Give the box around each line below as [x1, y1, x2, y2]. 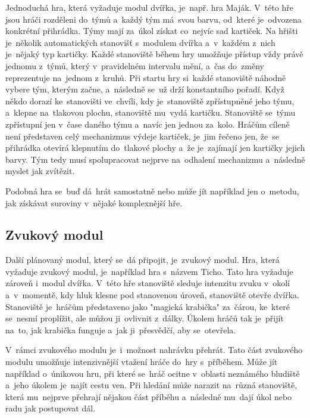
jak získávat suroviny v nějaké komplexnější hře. [5, 196, 183, 209]
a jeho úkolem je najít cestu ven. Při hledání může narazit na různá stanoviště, [5, 379, 298, 391]
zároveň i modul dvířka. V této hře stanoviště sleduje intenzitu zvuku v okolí [5, 277, 290, 289]
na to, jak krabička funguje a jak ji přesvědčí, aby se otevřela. [5, 323, 236, 336]
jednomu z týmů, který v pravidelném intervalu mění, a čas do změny [5, 59, 264, 72]
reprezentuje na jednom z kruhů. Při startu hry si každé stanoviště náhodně [5, 71, 286, 83]
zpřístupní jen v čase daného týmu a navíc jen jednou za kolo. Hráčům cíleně [5, 117, 290, 130]
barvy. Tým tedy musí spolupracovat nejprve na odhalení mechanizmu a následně [5, 153, 305, 165]
